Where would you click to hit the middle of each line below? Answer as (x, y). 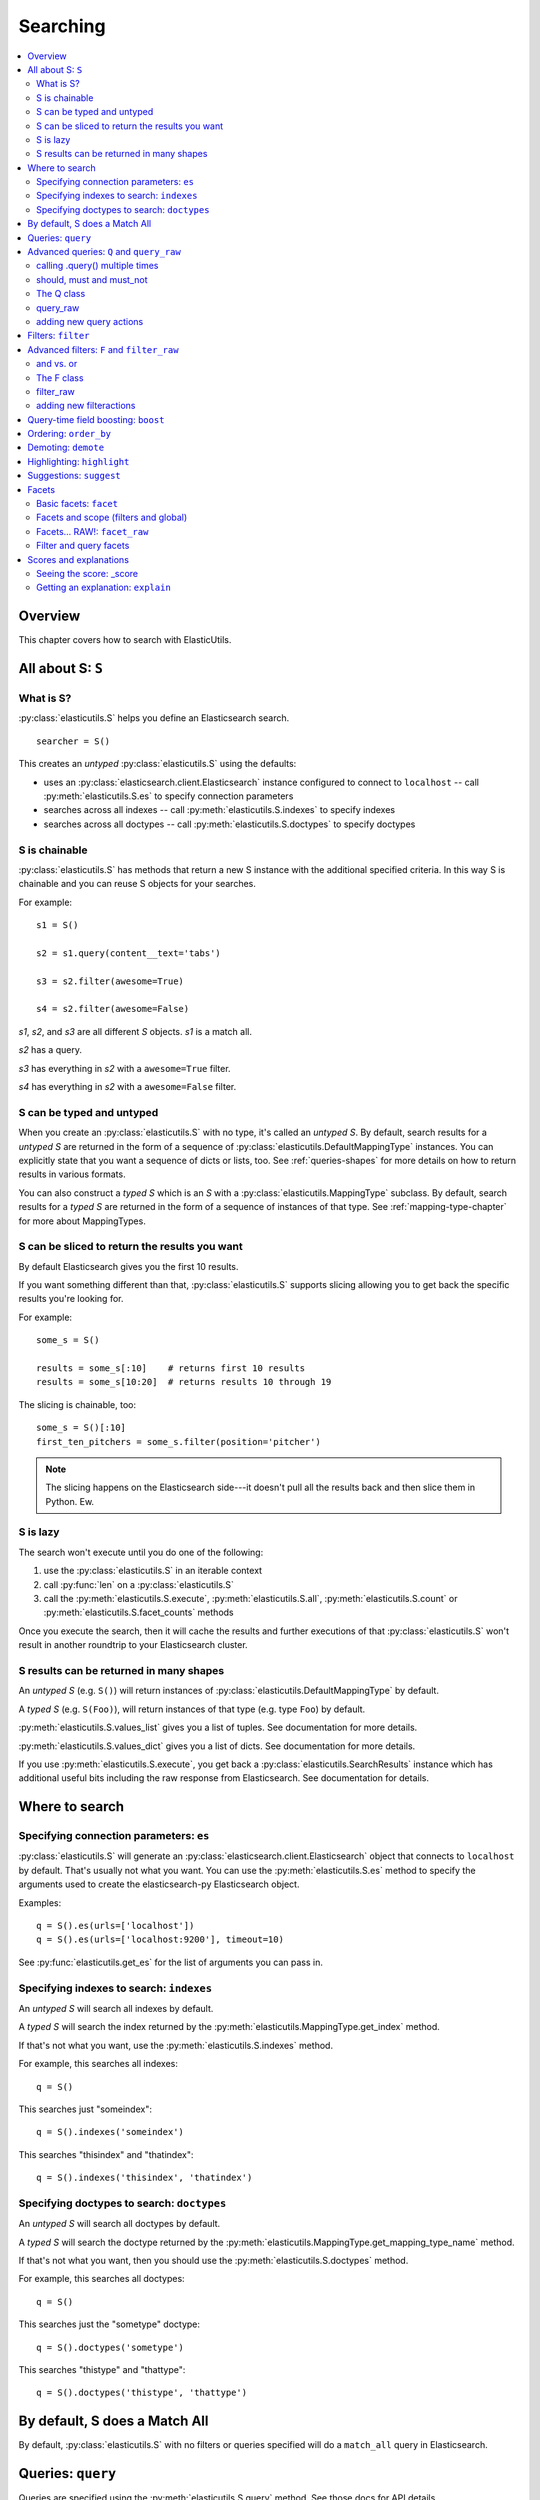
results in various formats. (72, 1174)
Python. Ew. (70, 1501)
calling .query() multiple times (97, 266)
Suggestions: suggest (74, 476)
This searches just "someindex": (85, 2109)
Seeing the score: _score (87, 573)
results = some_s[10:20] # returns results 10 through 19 (184, 1382)
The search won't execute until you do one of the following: (141, 1552)
